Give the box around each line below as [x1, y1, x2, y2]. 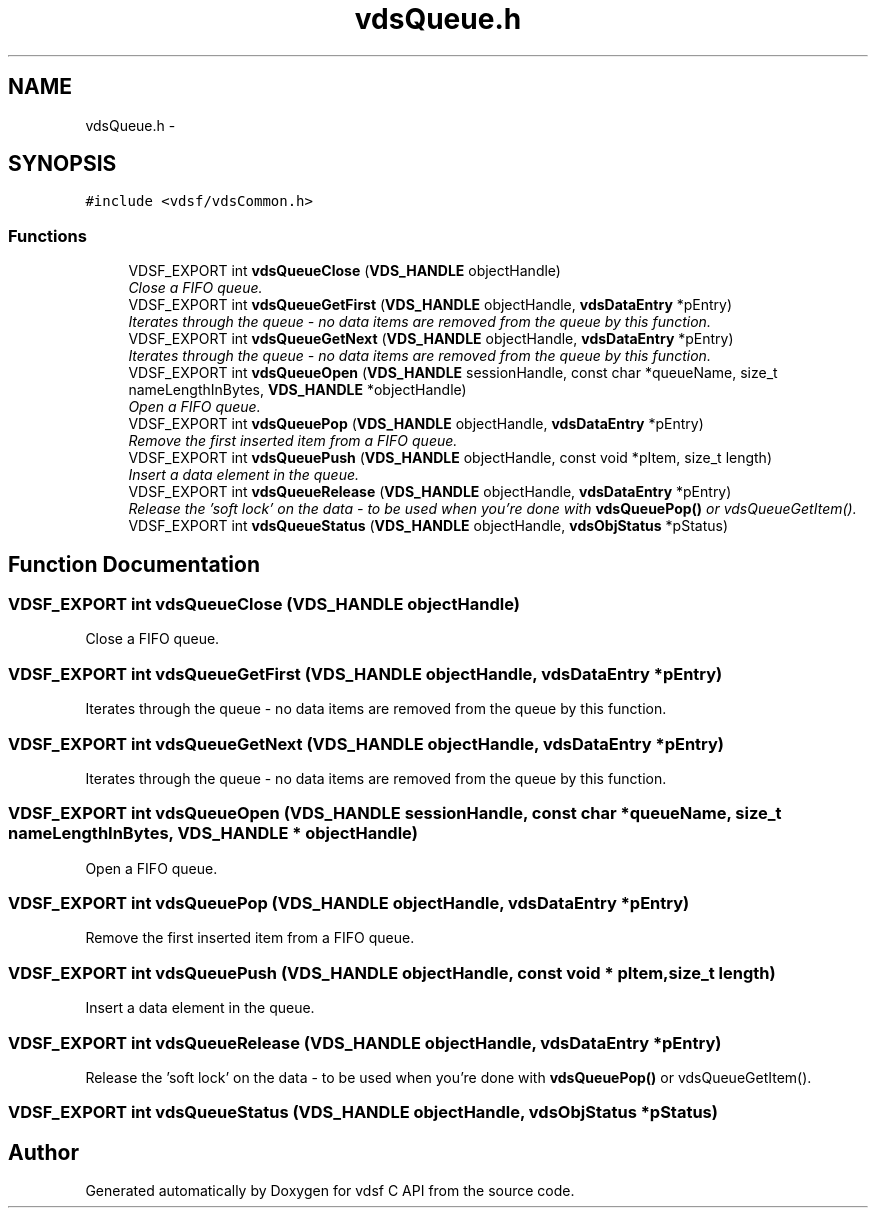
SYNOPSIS [8, 151, 117, 177]
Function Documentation [8, 551, 260, 577]
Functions [8, 225, 87, 246]
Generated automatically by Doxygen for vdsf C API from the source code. [85, 1182, 575, 1200]
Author [8, 1139, 79, 1165]
